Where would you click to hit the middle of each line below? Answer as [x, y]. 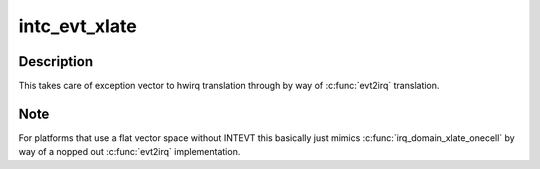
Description [56, 61]
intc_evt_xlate [77, 26]
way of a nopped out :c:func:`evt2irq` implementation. [129, 152]
